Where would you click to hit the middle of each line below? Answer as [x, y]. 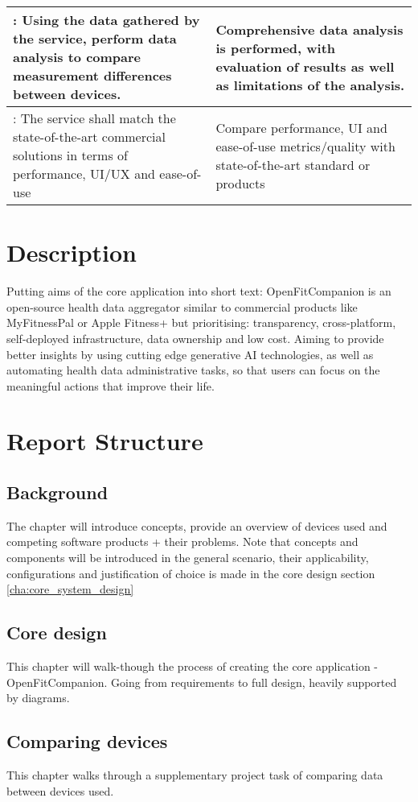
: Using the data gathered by [107, 20]
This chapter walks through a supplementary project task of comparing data [195, 775]
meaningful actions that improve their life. [111, 385]
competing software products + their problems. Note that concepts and [182, 542]
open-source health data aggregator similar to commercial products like [182, 306]
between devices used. [60, 790]
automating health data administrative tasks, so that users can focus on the [193, 370]
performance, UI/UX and [84, 174]
